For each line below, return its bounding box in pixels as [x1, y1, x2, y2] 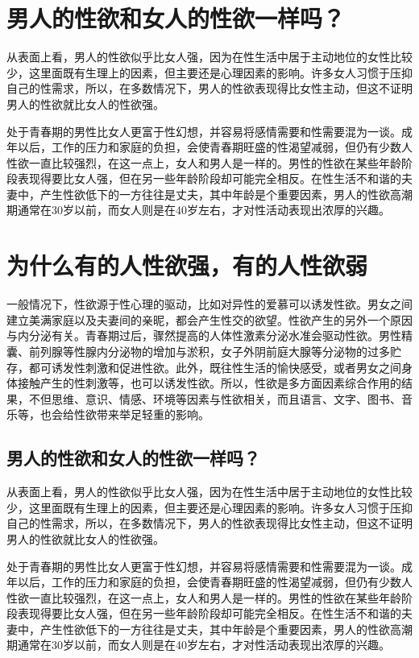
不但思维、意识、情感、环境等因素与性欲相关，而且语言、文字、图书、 [28, 390, 401, 407]
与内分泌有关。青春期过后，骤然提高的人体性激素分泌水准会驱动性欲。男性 [6, 327, 401, 344]
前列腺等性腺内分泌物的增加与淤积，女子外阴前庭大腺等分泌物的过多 [28, 342, 390, 359]
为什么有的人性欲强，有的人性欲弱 [6, 249, 368, 282]
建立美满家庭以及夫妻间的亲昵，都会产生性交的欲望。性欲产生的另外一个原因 [6, 311, 413, 328]
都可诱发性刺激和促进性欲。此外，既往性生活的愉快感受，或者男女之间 [28, 358, 401, 375]
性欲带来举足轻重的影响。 [73, 406, 209, 423]
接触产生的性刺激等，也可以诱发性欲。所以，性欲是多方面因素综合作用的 [17, 375, 401, 391]
